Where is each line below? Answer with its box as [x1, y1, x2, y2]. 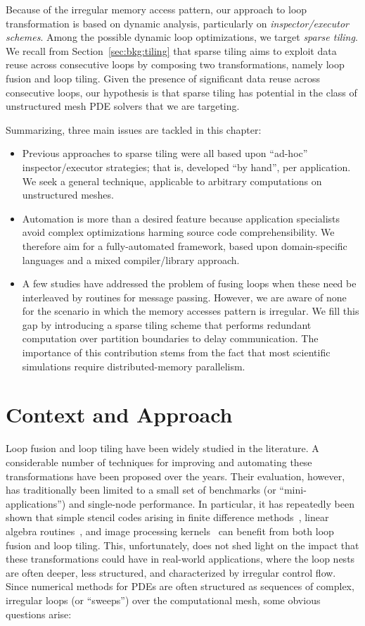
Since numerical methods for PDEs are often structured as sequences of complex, [6, 579, 354, 594]
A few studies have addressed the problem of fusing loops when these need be [22, 276, 357, 291]
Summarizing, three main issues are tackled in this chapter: [6, 122, 262, 137]
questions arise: [6, 606, 72, 621]
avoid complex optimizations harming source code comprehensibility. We [22, 225, 335, 239]
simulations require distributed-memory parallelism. [22, 358, 245, 373]
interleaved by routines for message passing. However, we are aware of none [22, 289, 347, 304]
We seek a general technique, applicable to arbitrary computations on [22, 173, 322, 188]
